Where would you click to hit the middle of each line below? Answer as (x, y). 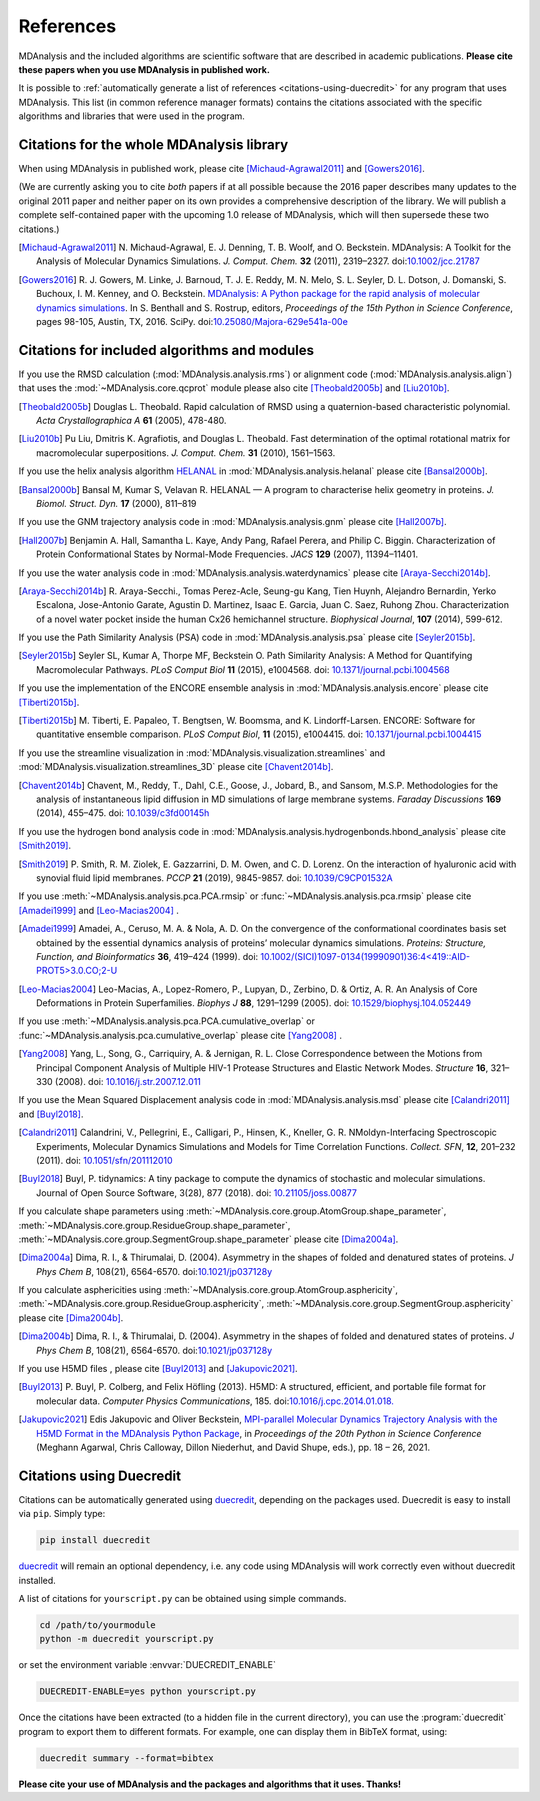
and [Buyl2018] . (51, 1114)
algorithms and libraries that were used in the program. (131, 116)
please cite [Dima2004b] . (71, 1317)
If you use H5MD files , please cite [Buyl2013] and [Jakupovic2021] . (158, 1369)
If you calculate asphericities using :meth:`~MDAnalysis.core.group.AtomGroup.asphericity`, (208, 1290)
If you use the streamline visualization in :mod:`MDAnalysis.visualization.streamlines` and (202, 752)
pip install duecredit (95, 1540)
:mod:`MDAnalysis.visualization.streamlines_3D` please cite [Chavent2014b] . (176, 767)
